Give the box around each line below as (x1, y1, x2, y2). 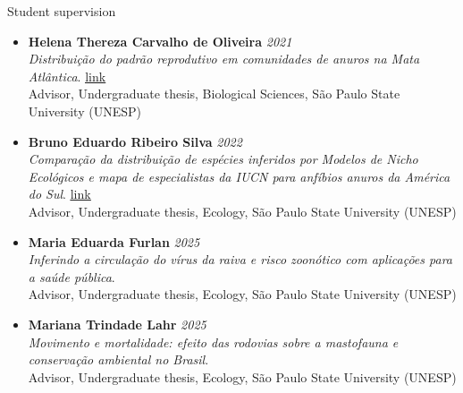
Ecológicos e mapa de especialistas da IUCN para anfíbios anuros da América (28, 167, 450, 185)
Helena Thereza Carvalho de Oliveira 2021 (28, 31, 292, 50)
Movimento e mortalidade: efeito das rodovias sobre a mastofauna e (28, 332, 399, 351)
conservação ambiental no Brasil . (28, 350, 209, 369)
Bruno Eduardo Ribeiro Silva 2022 (28, 132, 242, 150)
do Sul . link (28, 184, 91, 203)
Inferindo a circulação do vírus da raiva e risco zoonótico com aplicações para (28, 250, 452, 269)
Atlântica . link (28, 66, 106, 85)
